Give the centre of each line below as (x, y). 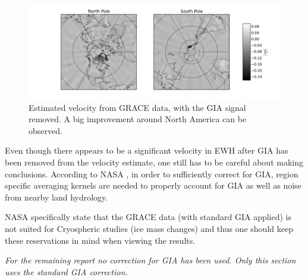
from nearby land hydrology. (56, 197)
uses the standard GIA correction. (66, 271)
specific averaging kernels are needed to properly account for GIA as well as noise (153, 185)
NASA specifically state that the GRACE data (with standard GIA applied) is (148, 217)
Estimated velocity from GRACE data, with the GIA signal (137, 107)
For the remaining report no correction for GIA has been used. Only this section (150, 260)
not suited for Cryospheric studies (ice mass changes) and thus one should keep (149, 228)
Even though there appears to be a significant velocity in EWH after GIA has (147, 150)
